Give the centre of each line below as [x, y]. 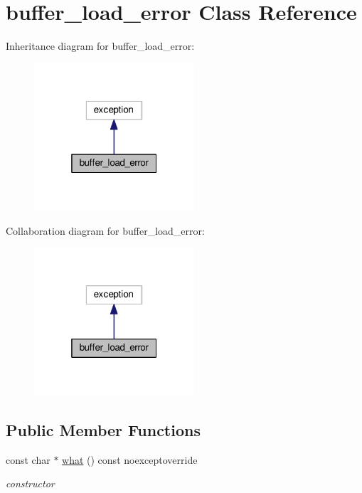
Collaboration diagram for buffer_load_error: [105, 230]
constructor [30, 483]
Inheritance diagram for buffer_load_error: [100, 46]
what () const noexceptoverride [130, 459]
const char [28, 459]
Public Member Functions [103, 429]
